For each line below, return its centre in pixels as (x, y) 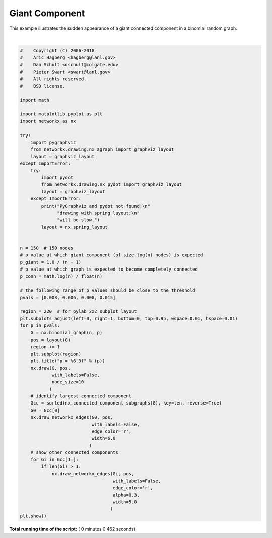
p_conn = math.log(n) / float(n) (61, 276)
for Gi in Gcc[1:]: (55, 459)
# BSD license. (43, 86)
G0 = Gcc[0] (45, 410)
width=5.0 (125, 502)
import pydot (57, 177)
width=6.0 (104, 439)
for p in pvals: (40, 326)
